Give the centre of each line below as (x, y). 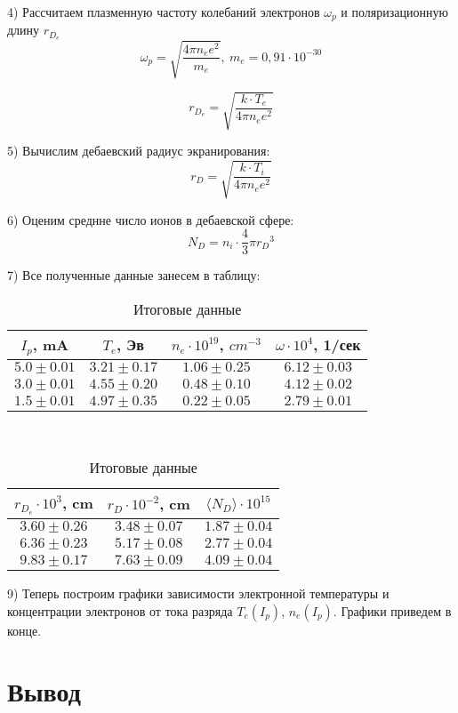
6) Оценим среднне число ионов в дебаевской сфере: (151, 219)
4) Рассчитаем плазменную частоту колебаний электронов (164, 12)
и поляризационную (394, 12)
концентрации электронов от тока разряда (120, 610)
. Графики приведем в (392, 610)
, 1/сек (337, 345)
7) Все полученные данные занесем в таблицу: (134, 275)
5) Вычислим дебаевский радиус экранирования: (139, 151)
